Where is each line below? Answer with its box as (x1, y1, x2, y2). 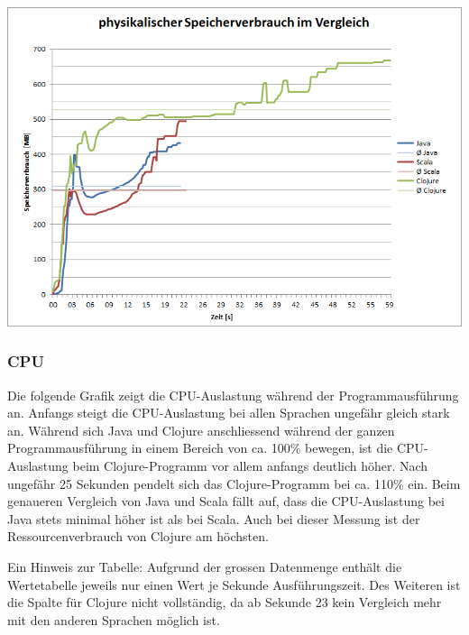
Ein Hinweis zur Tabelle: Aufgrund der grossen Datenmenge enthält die (7, 557, 402, 575)
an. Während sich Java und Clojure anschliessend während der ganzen (7, 420, 395, 439)
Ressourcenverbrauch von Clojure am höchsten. (7, 527, 269, 546)
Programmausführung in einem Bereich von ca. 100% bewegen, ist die (7, 438, 393, 457)
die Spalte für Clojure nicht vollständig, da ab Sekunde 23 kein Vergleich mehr (7, 593, 442, 612)
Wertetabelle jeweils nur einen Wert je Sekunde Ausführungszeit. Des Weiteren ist (7, 575, 461, 594)
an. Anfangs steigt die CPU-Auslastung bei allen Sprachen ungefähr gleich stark (7, 403, 450, 422)
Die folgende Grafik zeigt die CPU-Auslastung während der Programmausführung (7, 385, 459, 404)
